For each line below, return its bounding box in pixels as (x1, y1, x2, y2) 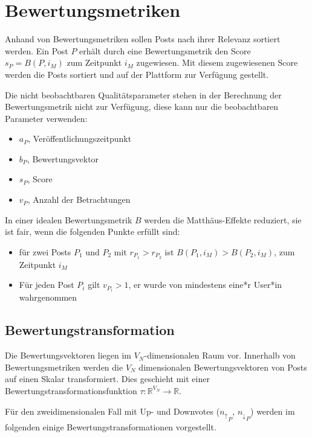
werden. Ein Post (5, 44, 68, 57)
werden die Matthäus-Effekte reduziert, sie (144, 213, 302, 226)
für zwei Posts (19, 245, 71, 258)
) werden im (250, 404, 295, 417)
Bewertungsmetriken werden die (5, 360, 123, 373)
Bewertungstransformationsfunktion (5, 384, 137, 397)
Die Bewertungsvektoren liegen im (5, 349, 131, 362)
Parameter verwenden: (5, 112, 88, 124)
